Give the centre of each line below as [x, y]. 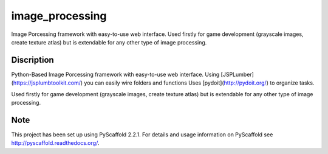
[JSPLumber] [237, 74]
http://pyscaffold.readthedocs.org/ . [55, 143]
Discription [32, 60]
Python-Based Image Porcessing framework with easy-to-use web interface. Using [115, 74]
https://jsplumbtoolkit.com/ [47, 83]
